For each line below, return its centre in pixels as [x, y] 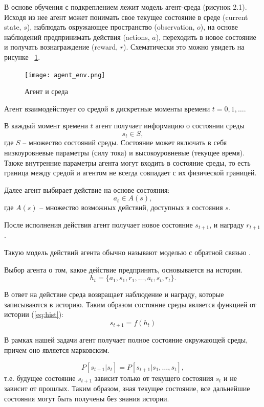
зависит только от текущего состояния [154, 378]
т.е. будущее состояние [40, 378]
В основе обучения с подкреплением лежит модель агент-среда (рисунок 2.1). [126, 7]
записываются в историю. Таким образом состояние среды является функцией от [130, 304]
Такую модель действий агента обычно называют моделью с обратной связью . [128, 252]
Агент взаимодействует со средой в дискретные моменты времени [107, 108]
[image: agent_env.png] [65, 75]
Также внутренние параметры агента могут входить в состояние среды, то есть [127, 162]
